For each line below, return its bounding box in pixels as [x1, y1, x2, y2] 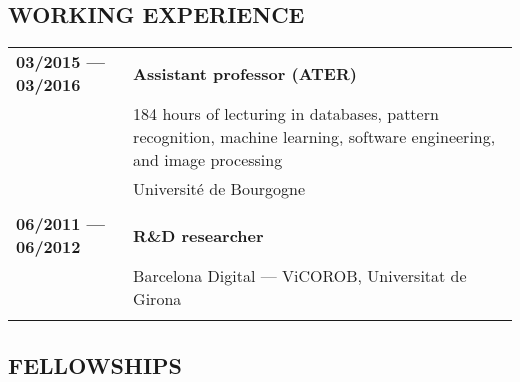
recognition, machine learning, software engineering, [133, 125, 496, 149]
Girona [133, 287, 182, 311]
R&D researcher [133, 223, 264, 247]
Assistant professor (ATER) [133, 61, 357, 85]
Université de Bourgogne [133, 177, 306, 201]
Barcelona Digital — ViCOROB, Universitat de [133, 264, 467, 288]
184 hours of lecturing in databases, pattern [133, 102, 439, 126]
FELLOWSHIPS [8, 349, 182, 380]
